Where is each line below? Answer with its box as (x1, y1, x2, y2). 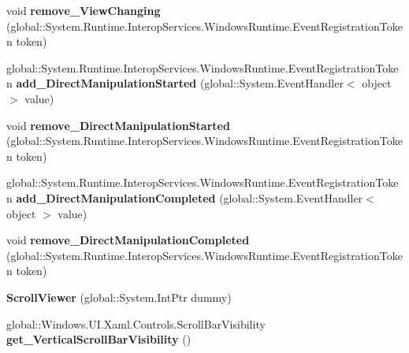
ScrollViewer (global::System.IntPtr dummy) (6, 288, 232, 305)
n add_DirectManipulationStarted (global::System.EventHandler (6, 75, 344, 91)
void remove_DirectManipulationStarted (6, 117, 230, 133)
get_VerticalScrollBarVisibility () (6, 331, 191, 347)
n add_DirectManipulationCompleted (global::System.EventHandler (6, 189, 363, 206)
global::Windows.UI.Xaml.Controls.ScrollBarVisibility (6, 315, 266, 332)
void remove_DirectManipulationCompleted (6, 232, 250, 248)
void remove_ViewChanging (6, 2, 161, 18)
